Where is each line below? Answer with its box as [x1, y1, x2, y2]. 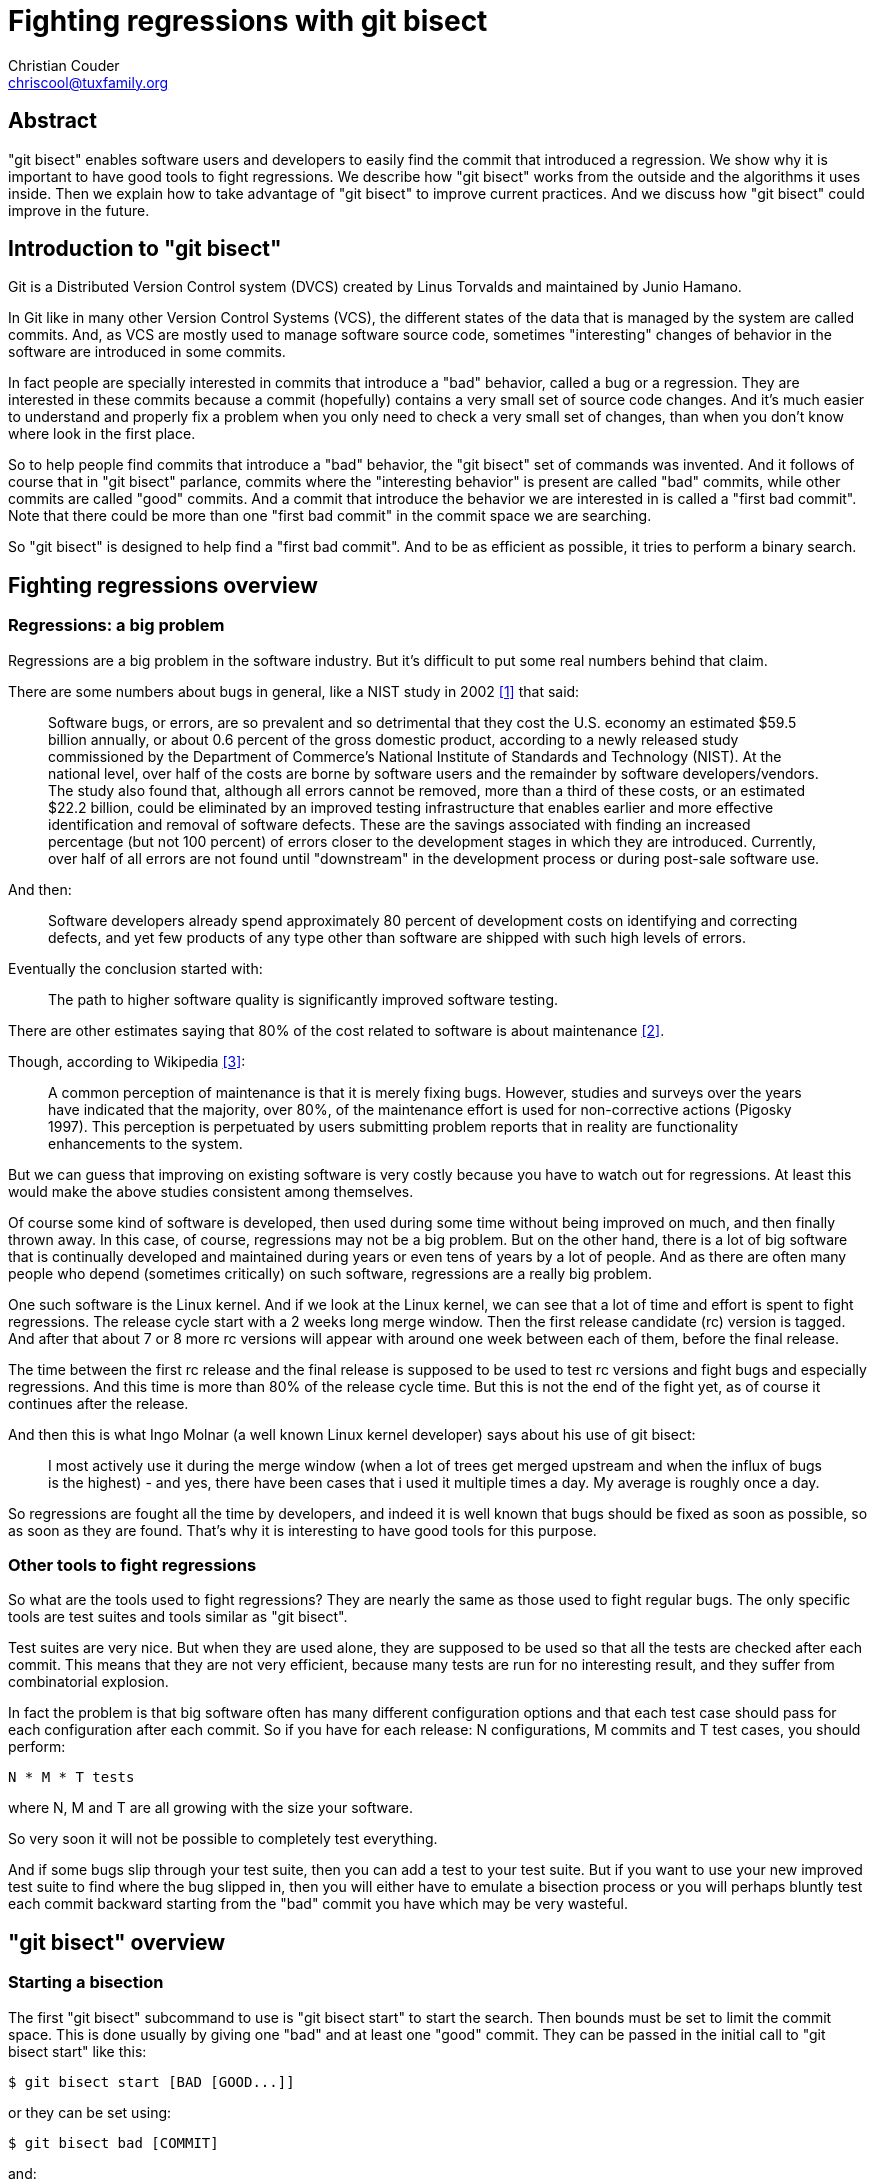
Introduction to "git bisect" [8, 236, 282, 262]
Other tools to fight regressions [8, 1555, 257, 1576]
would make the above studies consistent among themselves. [8, 1182, 414, 1200]
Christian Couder [8, 56, 120, 74]
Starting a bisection [8, 1972, 164, 1993]
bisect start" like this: [8, 2042, 147, 2060]
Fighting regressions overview [8, 572, 318, 598]
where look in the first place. [8, 425, 196, 443]
